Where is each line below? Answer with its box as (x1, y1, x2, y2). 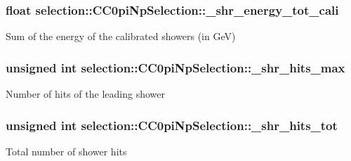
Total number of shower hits (6, 143, 127, 158)
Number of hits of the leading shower (6, 86, 165, 101)
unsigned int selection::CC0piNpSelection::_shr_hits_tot (6, 116, 338, 134)
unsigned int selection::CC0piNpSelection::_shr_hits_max (6, 58, 345, 76)
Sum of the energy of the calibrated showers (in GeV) (6, 29, 236, 44)
